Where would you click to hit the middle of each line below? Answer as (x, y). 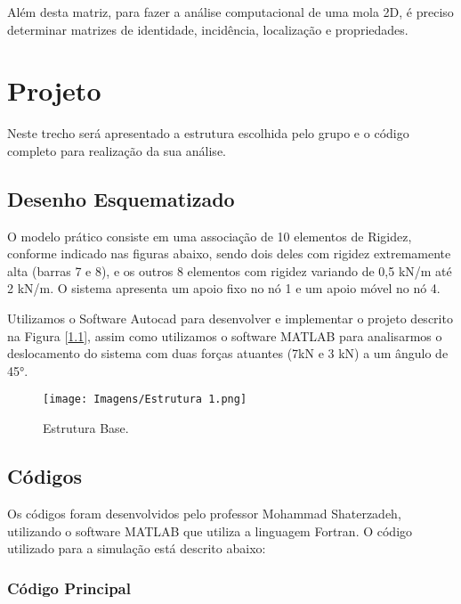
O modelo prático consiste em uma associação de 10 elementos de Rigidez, (210, 236)
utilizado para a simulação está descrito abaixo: (137, 548)
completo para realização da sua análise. (117, 150)
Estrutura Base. (86, 428)
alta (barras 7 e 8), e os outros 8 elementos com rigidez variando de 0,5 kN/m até (230, 270)
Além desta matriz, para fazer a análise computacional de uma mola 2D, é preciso (230, 12)
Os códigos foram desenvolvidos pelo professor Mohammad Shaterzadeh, (204, 513)
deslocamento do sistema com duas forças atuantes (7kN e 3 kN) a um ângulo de (228, 353)
